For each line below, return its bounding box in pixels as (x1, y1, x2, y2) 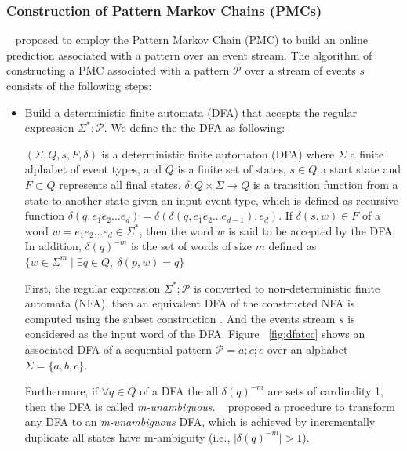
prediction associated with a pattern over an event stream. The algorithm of (6, 46, 372, 63)
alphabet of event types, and (24, 161, 162, 177)
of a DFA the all (140, 383, 219, 399)
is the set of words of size (131, 238, 252, 254)
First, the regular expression (24, 279, 161, 296)
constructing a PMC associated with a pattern (6, 62, 230, 78)
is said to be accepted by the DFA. (228, 222, 396, 238)
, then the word (139, 222, 213, 238)
